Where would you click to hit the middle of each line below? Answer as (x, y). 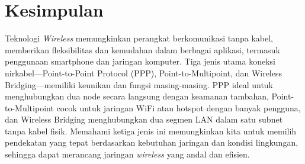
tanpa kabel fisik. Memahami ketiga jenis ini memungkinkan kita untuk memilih (151, 131)
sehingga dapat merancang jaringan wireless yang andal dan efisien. (127, 154)
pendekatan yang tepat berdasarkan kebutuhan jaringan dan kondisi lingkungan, (152, 142)
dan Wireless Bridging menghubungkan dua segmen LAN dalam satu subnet (144, 119)
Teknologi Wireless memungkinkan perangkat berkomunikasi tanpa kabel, (139, 38)
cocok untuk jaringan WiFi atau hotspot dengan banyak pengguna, (179, 107)
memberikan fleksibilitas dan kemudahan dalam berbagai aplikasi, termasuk (142, 49)
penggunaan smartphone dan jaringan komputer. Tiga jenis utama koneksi (140, 61)
